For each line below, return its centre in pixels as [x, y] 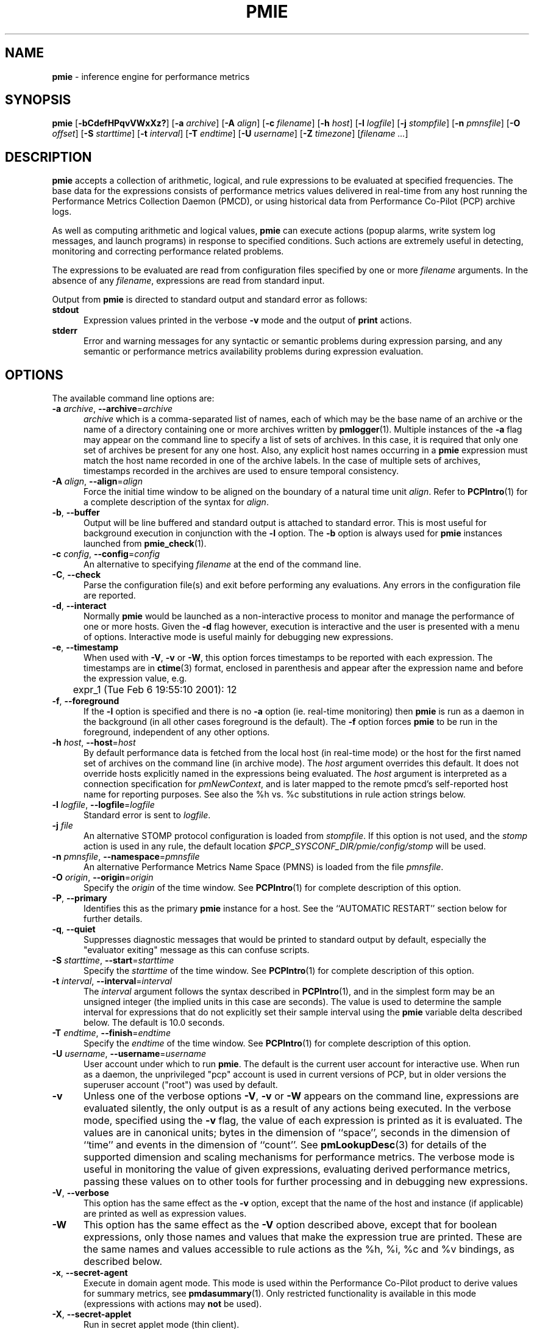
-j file [62, 826]
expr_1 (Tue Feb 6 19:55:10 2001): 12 [155, 690]
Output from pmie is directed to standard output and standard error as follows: [210, 300]
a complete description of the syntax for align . [176, 502]
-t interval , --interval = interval [112, 981]
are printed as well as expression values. [165, 1214]
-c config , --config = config [106, 554]
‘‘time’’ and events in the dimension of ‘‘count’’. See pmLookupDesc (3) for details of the [285, 1145]
